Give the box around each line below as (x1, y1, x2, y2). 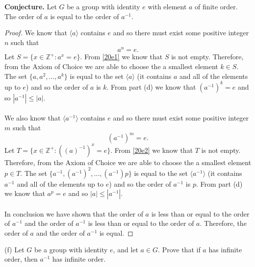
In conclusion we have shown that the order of (4, 208, 143, 218)
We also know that (4, 113, 61, 123)
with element (148, 1, 187, 11)
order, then (4, 254, 38, 264)
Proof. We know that (4, 27, 67, 38)
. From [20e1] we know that (80, 51, 163, 62)
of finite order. (195, 1, 238, 11)
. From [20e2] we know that (110, 145, 193, 155)
